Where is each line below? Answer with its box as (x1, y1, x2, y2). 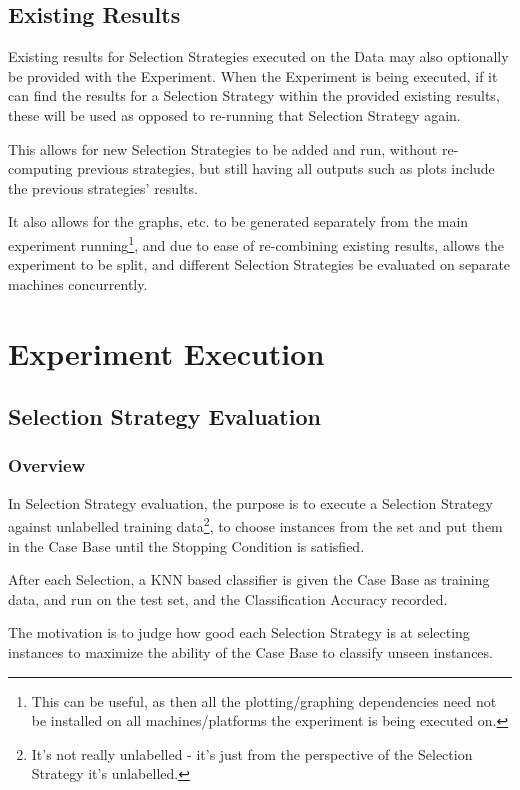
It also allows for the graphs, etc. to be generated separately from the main (8, 211, 469, 232)
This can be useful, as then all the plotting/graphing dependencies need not (31, 690, 497, 711)
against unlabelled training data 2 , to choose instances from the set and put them (8, 513, 503, 537)
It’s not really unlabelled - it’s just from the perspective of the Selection (31, 743, 473, 764)
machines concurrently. (8, 273, 148, 294)
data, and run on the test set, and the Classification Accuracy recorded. (8, 588, 448, 609)
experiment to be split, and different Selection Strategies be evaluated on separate (8, 254, 511, 275)
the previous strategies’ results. (8, 177, 198, 198)
